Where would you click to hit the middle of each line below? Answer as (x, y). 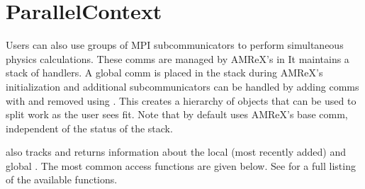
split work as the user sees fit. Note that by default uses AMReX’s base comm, (177, 114)
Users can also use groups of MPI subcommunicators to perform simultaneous (175, 45)
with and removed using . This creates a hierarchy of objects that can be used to (181, 100)
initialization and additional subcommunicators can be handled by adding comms (182, 86)
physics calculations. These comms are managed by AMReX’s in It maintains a (178, 58)
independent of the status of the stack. (89, 128)
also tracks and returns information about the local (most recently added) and (176, 152)
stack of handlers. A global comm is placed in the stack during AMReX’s (164, 73)
